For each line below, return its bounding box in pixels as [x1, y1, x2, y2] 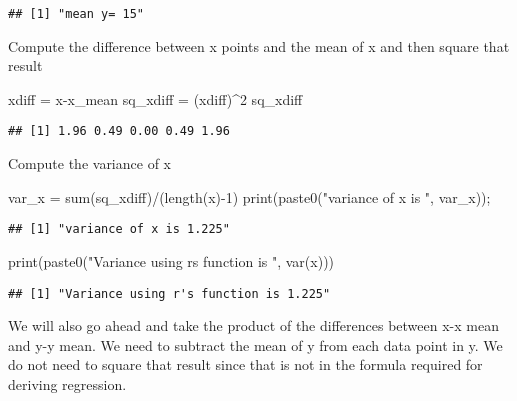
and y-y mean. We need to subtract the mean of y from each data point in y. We [8, 334, 503, 355]
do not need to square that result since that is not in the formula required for [8, 354, 483, 375]
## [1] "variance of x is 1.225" [8, 222, 230, 237]
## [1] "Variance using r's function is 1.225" [8, 286, 331, 301]
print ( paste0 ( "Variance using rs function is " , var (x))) [8, 250, 335, 271]
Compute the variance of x [8, 153, 171, 174]
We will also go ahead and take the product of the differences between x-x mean [8, 315, 499, 336]
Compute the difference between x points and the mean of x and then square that [8, 35, 510, 56]
